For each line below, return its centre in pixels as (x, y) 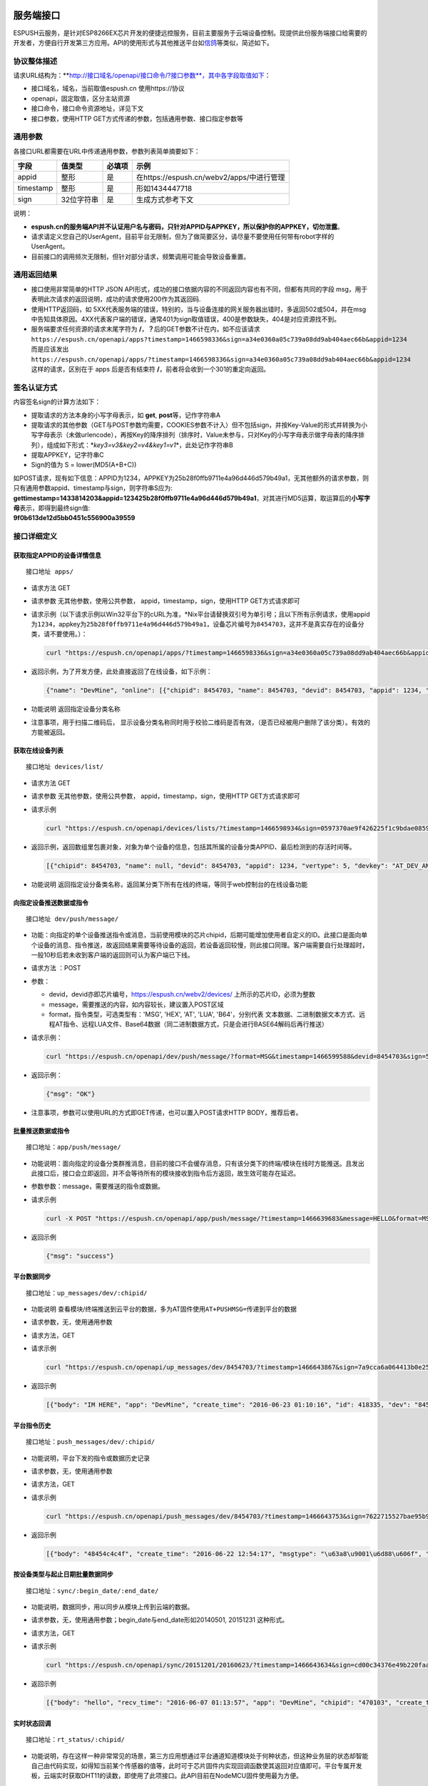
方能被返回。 (50, 732)
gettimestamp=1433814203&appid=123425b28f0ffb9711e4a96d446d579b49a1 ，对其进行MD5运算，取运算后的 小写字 (192, 498)
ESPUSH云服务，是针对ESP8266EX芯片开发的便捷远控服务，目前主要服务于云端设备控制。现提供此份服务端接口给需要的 (190, 33)
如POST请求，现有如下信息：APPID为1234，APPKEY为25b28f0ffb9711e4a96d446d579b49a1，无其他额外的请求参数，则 (191, 478)
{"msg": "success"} (80, 1256)
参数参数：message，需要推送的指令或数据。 (97, 1187)
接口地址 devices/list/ (65, 767)
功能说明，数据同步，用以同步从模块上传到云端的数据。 (112, 1607)
